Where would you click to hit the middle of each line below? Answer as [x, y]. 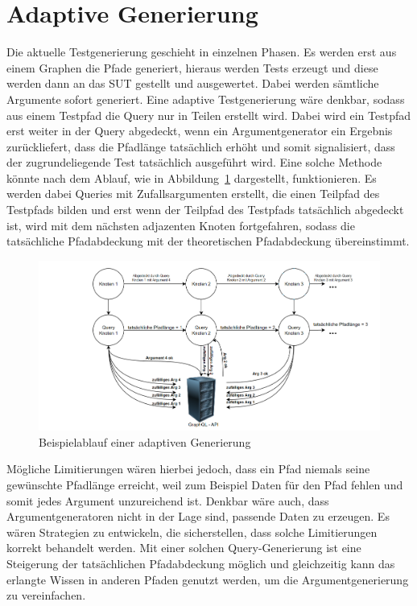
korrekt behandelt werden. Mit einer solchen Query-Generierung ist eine [184, 548]
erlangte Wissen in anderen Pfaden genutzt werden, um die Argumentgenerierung [208, 579]
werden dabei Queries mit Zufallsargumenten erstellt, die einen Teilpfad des [193, 194]
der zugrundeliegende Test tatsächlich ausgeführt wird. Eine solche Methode [194, 162]
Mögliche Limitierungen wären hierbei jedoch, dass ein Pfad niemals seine [188, 469]
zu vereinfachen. [46, 595]
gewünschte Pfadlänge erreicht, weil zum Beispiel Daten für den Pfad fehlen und [205, 484]
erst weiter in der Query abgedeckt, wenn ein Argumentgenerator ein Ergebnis [200, 131]
